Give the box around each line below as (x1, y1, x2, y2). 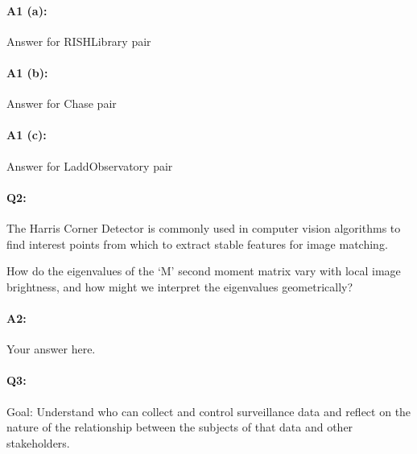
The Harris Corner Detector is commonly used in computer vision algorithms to (6, 219, 401, 236)
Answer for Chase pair (6, 95, 117, 112)
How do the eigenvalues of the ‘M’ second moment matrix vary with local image (6, 262, 401, 279)
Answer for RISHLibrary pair (6, 32, 151, 49)
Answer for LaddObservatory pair (6, 157, 173, 174)
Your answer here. (6, 340, 96, 357)
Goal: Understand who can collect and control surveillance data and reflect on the (6, 402, 411, 419)
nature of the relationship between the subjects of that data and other (6, 419, 353, 435)
